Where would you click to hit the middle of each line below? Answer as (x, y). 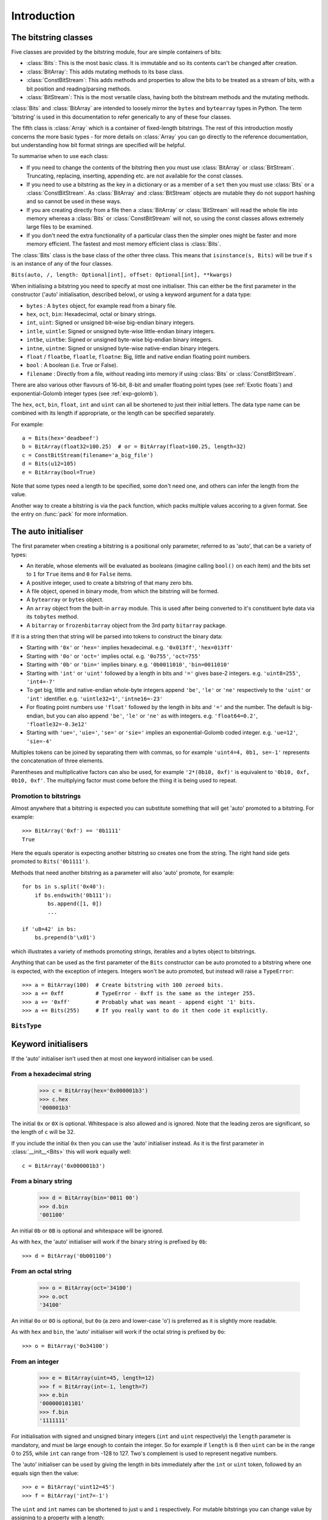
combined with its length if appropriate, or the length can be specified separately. (113, 413)
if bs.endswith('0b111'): (73, 895)
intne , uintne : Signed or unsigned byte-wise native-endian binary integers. (123, 348)
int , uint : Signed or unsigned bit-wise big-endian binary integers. (111, 323)
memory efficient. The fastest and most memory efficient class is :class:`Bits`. (124, 244)
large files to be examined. (60, 227)
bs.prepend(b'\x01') (65, 938)
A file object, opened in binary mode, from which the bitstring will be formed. (123, 591)
